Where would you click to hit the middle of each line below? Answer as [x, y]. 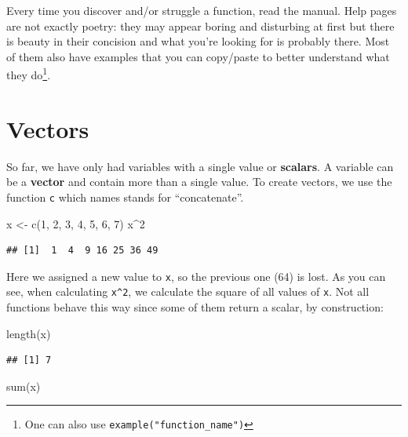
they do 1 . [29, 74]
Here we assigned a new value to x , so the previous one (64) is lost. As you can [196, 276]
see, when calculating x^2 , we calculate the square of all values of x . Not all [188, 291]
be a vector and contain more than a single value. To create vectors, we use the [199, 182]
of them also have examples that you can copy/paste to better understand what [198, 56]
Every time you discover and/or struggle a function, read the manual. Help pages [202, 10]
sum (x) [24, 386]
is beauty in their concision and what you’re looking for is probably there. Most [198, 41]
